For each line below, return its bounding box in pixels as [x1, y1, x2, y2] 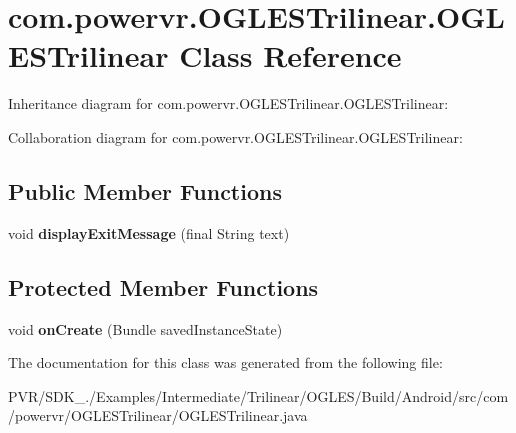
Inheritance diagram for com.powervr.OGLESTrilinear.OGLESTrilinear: [8, 93, 449, 114]
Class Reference [179, 35, 402, 76]
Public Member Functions [8, 175, 282, 206]
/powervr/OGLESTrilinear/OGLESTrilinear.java [8, 405, 308, 426]
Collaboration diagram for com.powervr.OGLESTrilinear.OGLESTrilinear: [8, 126, 463, 147]
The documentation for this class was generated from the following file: [8, 352, 443, 373]
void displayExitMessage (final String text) [8, 222, 290, 243]
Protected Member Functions [8, 271, 319, 302]
